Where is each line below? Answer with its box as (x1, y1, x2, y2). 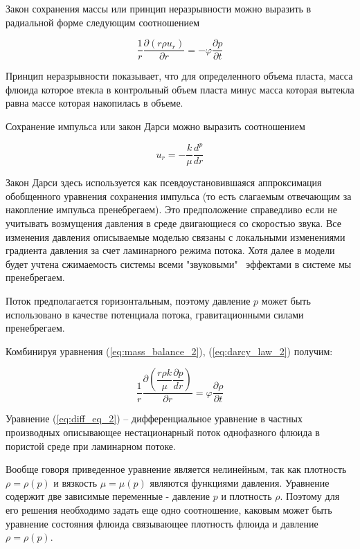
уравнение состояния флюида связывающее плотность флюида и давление (6, 516, 318, 530)
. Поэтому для (280, 489, 340, 503)
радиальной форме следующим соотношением (6, 15, 200, 29)
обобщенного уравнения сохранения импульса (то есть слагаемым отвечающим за (6, 188, 352, 203)
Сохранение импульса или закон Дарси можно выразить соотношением (6, 119, 305, 134)
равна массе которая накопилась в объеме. (6, 96, 183, 110)
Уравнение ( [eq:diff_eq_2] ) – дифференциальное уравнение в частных (6, 411, 303, 426)
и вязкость (53, 475, 98, 489)
